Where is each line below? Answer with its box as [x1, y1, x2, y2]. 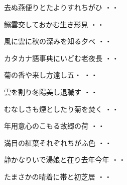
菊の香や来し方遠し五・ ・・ [4, 70, 98, 80]
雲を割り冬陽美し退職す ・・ [4, 86, 98, 97]
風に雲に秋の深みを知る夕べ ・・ [4, 36, 112, 46]
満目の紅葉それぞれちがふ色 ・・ [4, 137, 112, 148]
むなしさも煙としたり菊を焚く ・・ [4, 103, 119, 114]
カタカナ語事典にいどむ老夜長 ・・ [4, 52, 119, 63]
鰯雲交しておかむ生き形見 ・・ [4, 19, 104, 29]
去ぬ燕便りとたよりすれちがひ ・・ [4, 2, 119, 12]
